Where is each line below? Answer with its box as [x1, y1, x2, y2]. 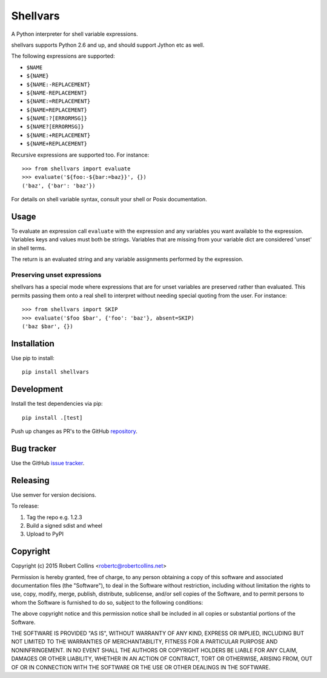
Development [11, 384, 64, 394]
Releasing [11, 475, 50, 485]
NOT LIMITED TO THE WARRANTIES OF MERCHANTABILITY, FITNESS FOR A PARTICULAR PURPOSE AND [11, 638, 278, 645]
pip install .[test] [22, 414, 83, 421]
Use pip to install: [11, 354, 54, 361]
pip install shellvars [22, 369, 90, 375]
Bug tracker [11, 443, 57, 454]
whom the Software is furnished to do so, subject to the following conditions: [11, 599, 203, 606]
